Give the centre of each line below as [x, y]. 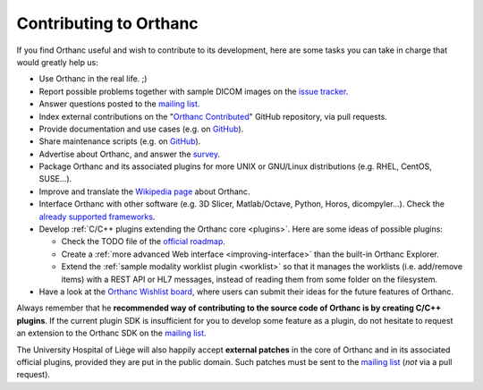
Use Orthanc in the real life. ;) [93, 79]
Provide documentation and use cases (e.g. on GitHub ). [141, 129]
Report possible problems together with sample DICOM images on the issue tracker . [194, 91]
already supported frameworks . [97, 216]
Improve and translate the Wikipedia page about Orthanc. [144, 191]
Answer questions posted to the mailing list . [119, 104]
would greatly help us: [57, 62]
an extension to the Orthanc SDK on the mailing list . [111, 333]
